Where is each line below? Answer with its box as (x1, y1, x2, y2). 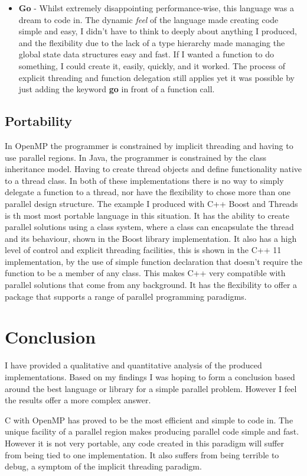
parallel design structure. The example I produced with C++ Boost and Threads (5, 197, 298, 209)
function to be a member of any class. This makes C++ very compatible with (5, 267, 286, 279)
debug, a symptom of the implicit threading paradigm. (5, 460, 202, 472)
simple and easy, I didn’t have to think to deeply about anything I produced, (18, 25, 297, 37)
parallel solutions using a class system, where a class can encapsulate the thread (5, 221, 294, 233)
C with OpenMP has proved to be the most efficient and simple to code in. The (5, 413, 293, 426)
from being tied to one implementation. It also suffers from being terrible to (5, 448, 279, 461)
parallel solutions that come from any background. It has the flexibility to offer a (5, 279, 298, 291)
